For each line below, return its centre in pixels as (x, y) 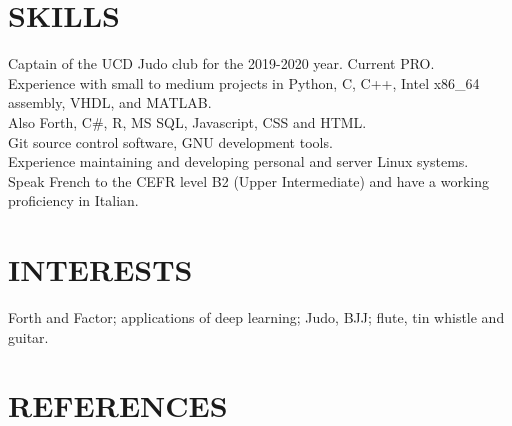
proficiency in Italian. (73, 200)
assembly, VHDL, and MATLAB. (110, 102)
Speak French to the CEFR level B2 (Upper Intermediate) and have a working (249, 180)
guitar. (28, 336)
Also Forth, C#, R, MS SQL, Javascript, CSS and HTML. (187, 121)
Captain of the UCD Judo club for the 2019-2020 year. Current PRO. (221, 63)
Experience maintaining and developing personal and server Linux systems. (238, 161)
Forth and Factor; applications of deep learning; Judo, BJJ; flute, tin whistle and (256, 317)
